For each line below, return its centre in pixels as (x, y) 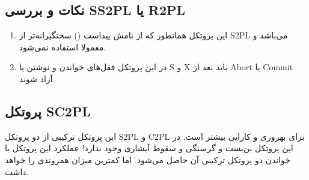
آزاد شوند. (37, 78)
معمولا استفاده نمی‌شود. (63, 46)
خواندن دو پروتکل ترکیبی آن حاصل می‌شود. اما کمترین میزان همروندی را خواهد (148, 159)
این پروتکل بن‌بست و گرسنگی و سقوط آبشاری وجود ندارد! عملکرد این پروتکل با (149, 148)
